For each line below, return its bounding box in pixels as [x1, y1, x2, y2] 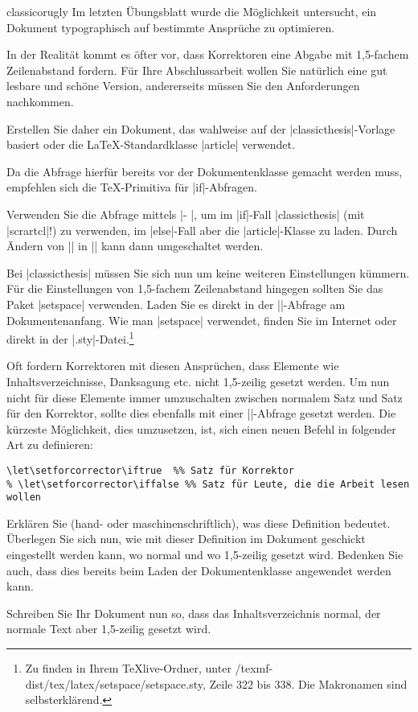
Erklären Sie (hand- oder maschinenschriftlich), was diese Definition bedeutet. [6, 514, 391, 531]
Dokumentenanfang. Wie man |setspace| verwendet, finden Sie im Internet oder [6, 311, 397, 328]
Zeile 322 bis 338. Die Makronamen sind [209, 675, 408, 692]
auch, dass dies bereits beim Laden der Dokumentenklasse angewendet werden [6, 562, 391, 578]
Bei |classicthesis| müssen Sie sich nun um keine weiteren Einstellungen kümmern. [6, 264, 410, 281]
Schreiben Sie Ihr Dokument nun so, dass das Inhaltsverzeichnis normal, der [6, 604, 381, 621]
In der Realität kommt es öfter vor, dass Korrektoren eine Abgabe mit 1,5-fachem [6, 46, 409, 63]
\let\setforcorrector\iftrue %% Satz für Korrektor [6, 464, 294, 476]
